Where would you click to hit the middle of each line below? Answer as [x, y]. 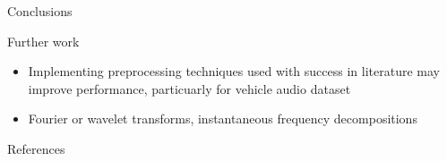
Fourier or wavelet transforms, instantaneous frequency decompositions [223, 119]
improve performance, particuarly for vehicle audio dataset [189, 88]
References [36, 148]
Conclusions [40, 11]
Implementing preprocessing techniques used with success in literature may [234, 71]
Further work [43, 41]
